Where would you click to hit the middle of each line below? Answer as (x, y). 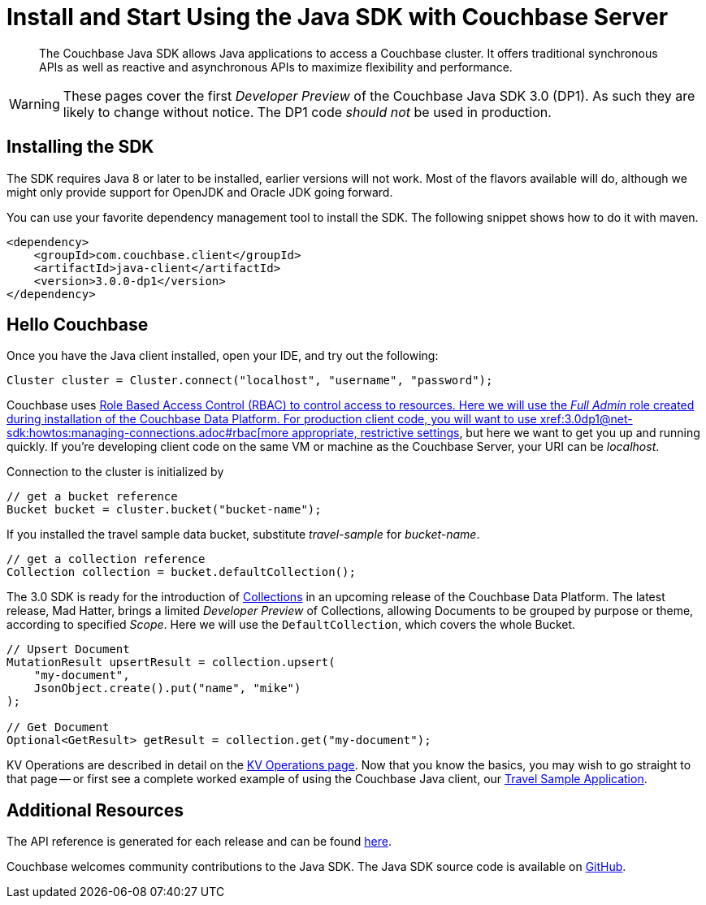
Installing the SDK (80, 147)
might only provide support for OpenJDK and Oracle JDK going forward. (200, 192)
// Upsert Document (68, 650)
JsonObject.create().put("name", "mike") (167, 688)
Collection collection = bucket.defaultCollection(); (181, 572)
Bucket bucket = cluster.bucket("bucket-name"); (164, 510)
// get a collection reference (106, 559)
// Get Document (58, 727)
